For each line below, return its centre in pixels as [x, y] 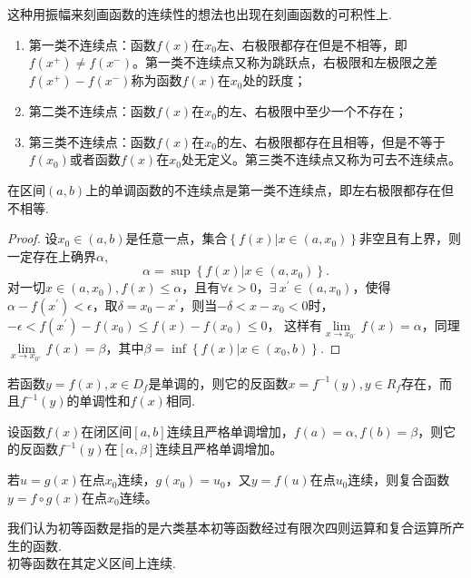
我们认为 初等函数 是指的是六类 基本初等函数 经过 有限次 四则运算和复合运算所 [230, 528]
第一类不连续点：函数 [92, 44]
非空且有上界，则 [410, 238]
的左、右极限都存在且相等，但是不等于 [331, 141]
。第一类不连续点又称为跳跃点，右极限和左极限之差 [285, 62]
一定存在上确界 [52, 255]
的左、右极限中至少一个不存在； [312, 111]
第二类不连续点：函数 [92, 111]
